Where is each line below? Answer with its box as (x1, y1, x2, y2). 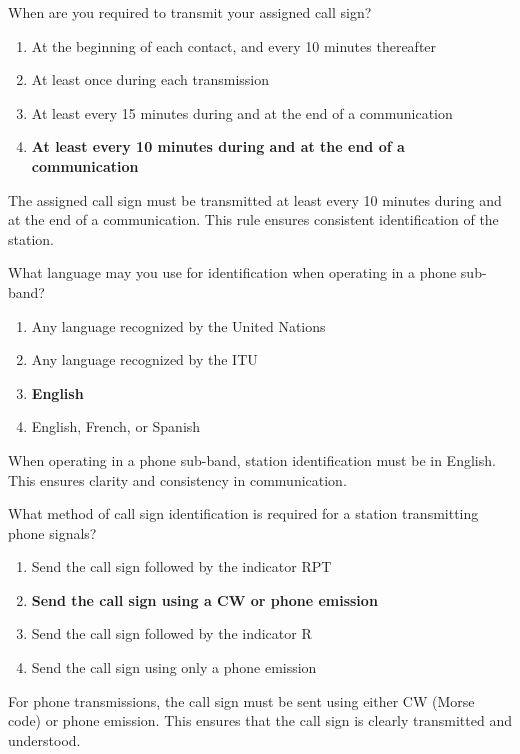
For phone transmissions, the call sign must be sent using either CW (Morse (8, 690, 475, 711)
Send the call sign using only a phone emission (31, 657, 317, 678)
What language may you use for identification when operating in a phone (8, 262, 457, 283)
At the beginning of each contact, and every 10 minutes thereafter (31, 35, 437, 56)
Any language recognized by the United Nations (31, 315, 326, 336)
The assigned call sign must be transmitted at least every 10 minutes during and (8, 189, 502, 210)
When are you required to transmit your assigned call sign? (8, 2, 372, 22)
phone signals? (8, 522, 97, 543)
